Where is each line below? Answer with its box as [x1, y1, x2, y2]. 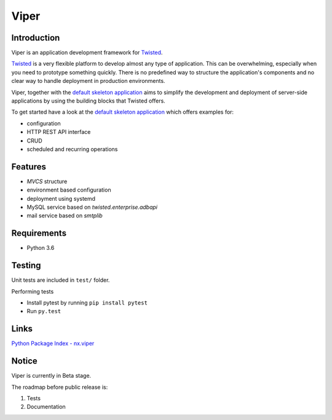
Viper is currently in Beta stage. [11, 372, 92, 379]
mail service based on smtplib [26, 212, 103, 219]
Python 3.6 [26, 244, 55, 252]
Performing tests [11, 287, 54, 295]
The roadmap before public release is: [11, 383, 108, 391]
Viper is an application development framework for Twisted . [11, 49, 163, 56]
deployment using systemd [26, 195, 95, 202]
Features [11, 161, 46, 172]
